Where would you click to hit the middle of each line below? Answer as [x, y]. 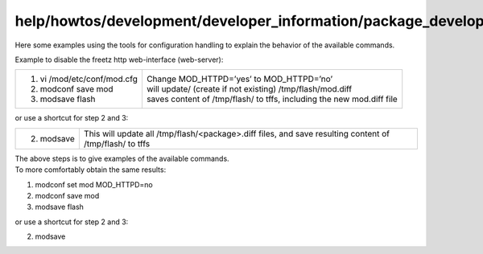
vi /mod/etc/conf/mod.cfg [89, 79]
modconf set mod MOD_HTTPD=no [94, 184]
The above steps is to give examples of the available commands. [122, 158]
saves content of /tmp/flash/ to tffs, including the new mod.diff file [272, 99]
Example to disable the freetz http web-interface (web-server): [119, 59]
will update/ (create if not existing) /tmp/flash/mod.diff [249, 89]
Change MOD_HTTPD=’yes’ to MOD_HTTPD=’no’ [239, 79]
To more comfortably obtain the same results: [91, 170]
